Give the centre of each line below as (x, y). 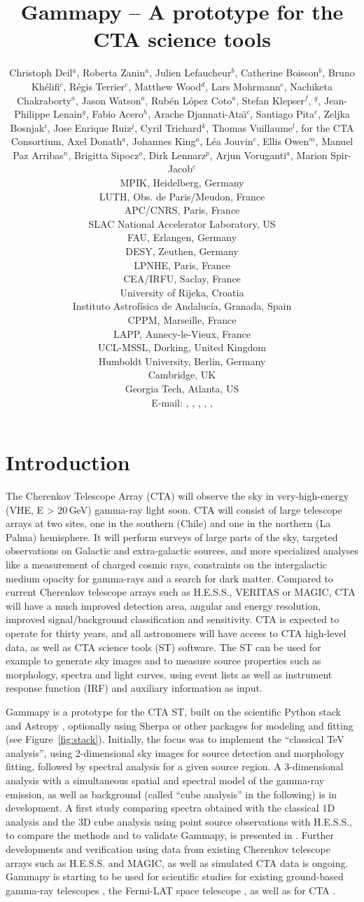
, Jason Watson (108, 100)
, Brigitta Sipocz (104, 155)
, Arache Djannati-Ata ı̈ (197, 114)
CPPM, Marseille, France (182, 320)
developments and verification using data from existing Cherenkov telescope (168, 848)
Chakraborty (44, 100)
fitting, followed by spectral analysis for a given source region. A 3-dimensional (175, 766)
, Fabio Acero (114, 114)
